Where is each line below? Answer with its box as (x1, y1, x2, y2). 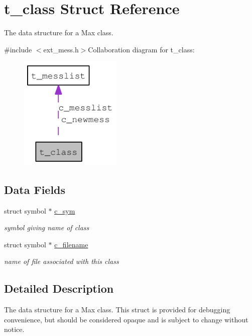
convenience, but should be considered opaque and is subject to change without (4, 314, 248, 324)
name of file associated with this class (4, 256, 119, 266)
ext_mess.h (43, 44, 79, 54)
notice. (4, 324, 25, 334)
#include (4, 44, 32, 54)
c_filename (54, 239, 88, 249)
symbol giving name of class (4, 222, 89, 233)
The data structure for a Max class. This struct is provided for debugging (4, 304, 230, 315)
